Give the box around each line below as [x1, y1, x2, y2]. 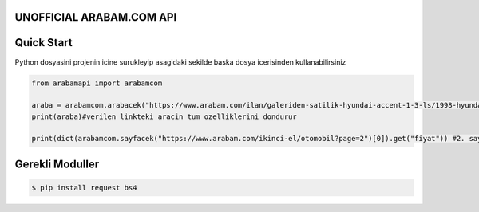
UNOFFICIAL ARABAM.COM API [14, 10, 177, 24]
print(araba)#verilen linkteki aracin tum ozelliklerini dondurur [31, 112, 297, 121]
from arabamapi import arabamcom [31, 78, 163, 88]
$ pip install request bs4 [31, 183, 137, 193]
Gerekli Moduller [14, 157, 100, 171]
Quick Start [14, 36, 73, 49]
